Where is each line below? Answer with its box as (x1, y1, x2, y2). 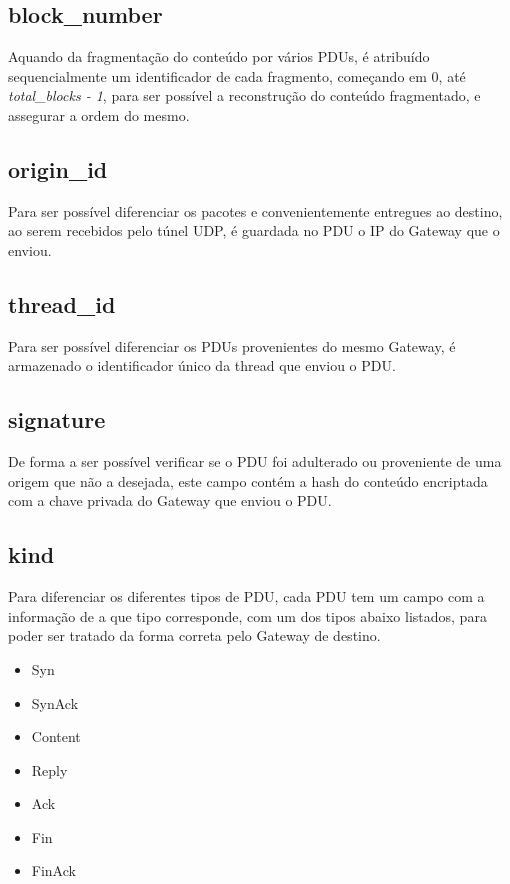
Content (31, 726, 81, 747)
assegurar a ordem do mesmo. (8, 104, 190, 125)
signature (8, 404, 106, 435)
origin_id (8, 153, 108, 184)
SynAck (31, 692, 79, 713)
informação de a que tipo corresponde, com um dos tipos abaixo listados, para (8, 605, 487, 626)
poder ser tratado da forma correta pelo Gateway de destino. (8, 625, 381, 646)
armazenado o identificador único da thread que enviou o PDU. (8, 355, 396, 376)
